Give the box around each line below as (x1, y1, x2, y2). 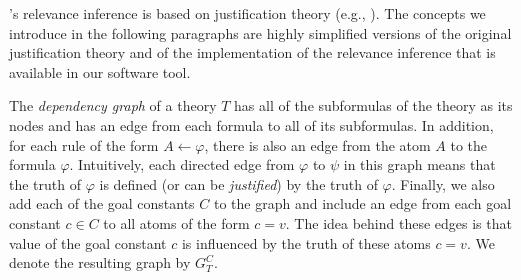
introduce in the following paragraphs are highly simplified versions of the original (9, 22, 512, 43)
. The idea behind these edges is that (285, 212, 512, 233)
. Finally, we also (391, 173, 495, 194)
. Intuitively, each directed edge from (69, 154, 295, 175)
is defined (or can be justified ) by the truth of (99, 173, 378, 194)
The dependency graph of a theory (9, 95, 217, 116)
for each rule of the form (9, 134, 159, 155)
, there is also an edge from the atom (204, 134, 431, 155)
